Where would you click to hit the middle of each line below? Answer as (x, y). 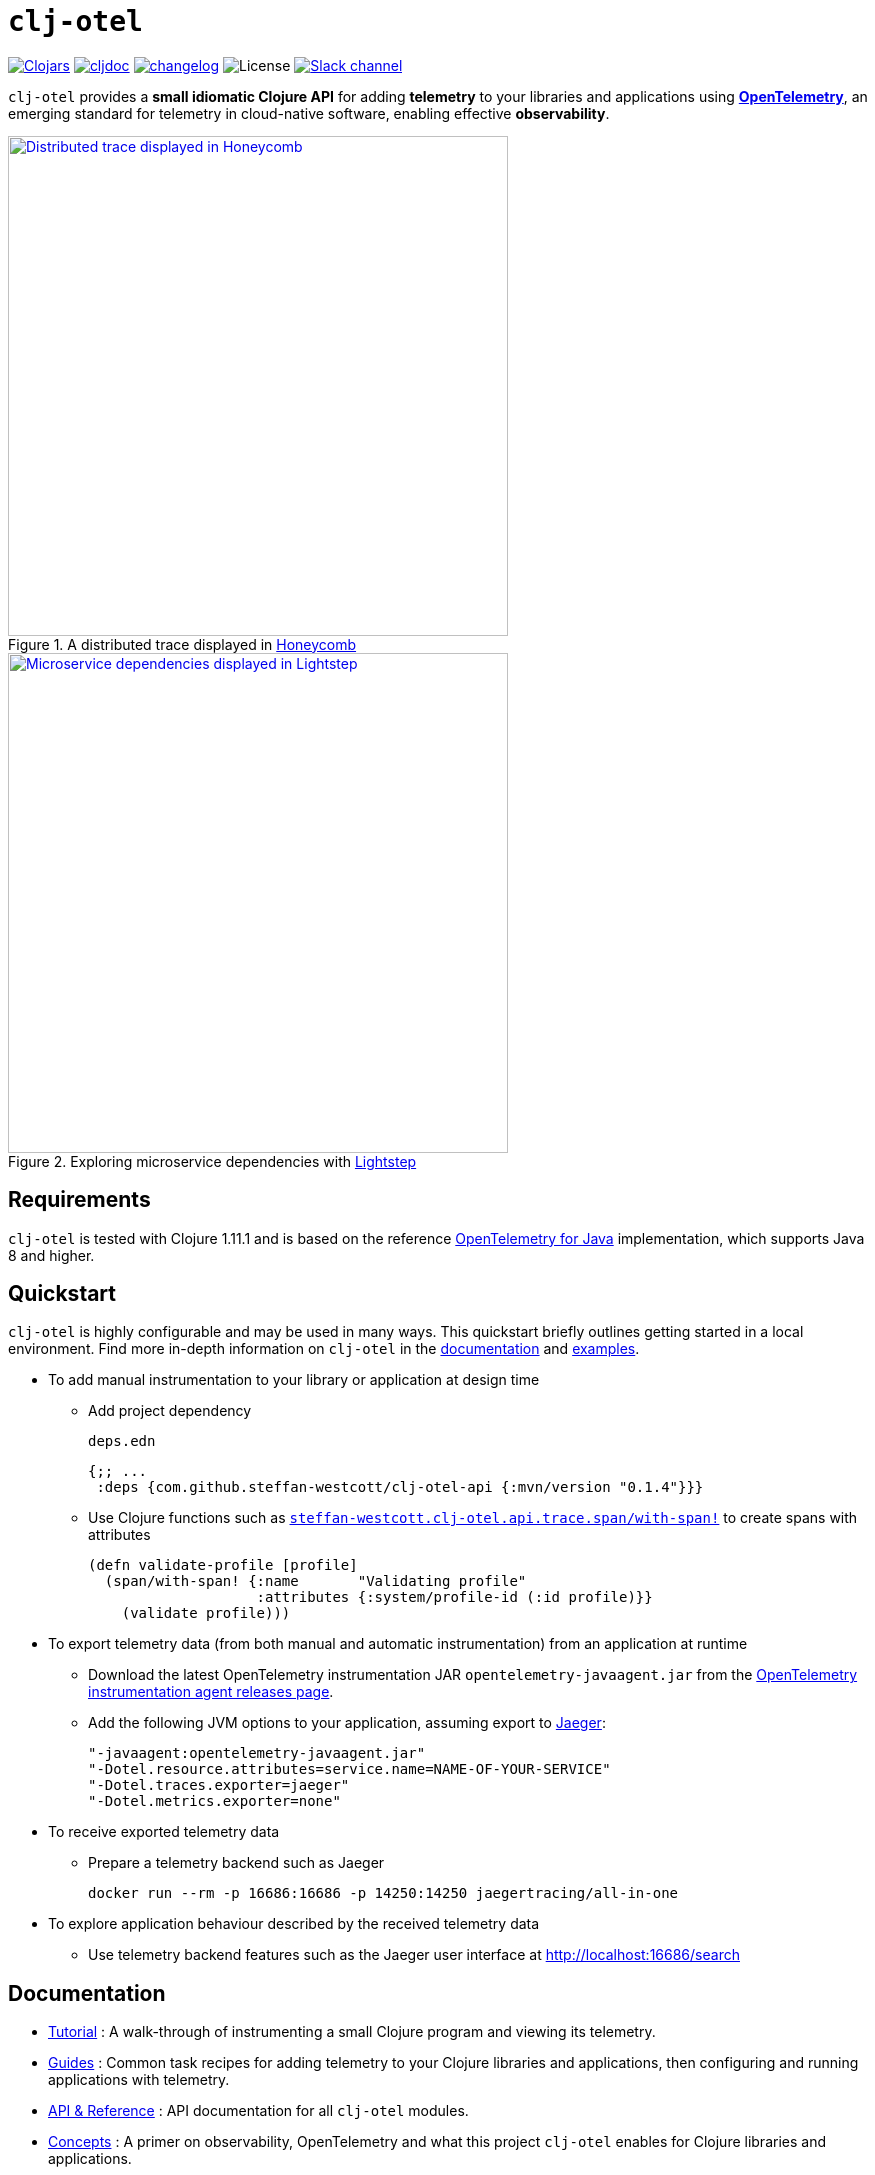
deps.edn (122, 1441)
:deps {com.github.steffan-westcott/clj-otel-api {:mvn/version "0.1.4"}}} (400, 1487)
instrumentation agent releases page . (211, 1692)
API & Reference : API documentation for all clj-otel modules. (258, 2111)
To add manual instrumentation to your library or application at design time (294, 1380)
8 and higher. (51, 1255)
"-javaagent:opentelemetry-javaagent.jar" (257, 1753)
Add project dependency (170, 1411)
